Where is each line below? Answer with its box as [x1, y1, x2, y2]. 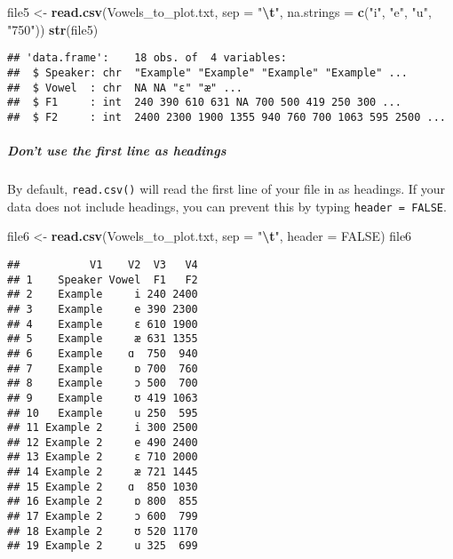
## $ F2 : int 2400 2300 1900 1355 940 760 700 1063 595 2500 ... [7, 110, 446, 124]
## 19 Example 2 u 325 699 [7, 539, 198, 553]
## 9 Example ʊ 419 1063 [7, 391, 198, 404]
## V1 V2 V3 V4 [7, 258, 198, 271]
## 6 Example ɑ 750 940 [7, 347, 198, 360]
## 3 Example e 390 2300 [7, 302, 198, 315]
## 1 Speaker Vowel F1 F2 [7, 273, 198, 286]
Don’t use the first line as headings [7, 141, 226, 160]
